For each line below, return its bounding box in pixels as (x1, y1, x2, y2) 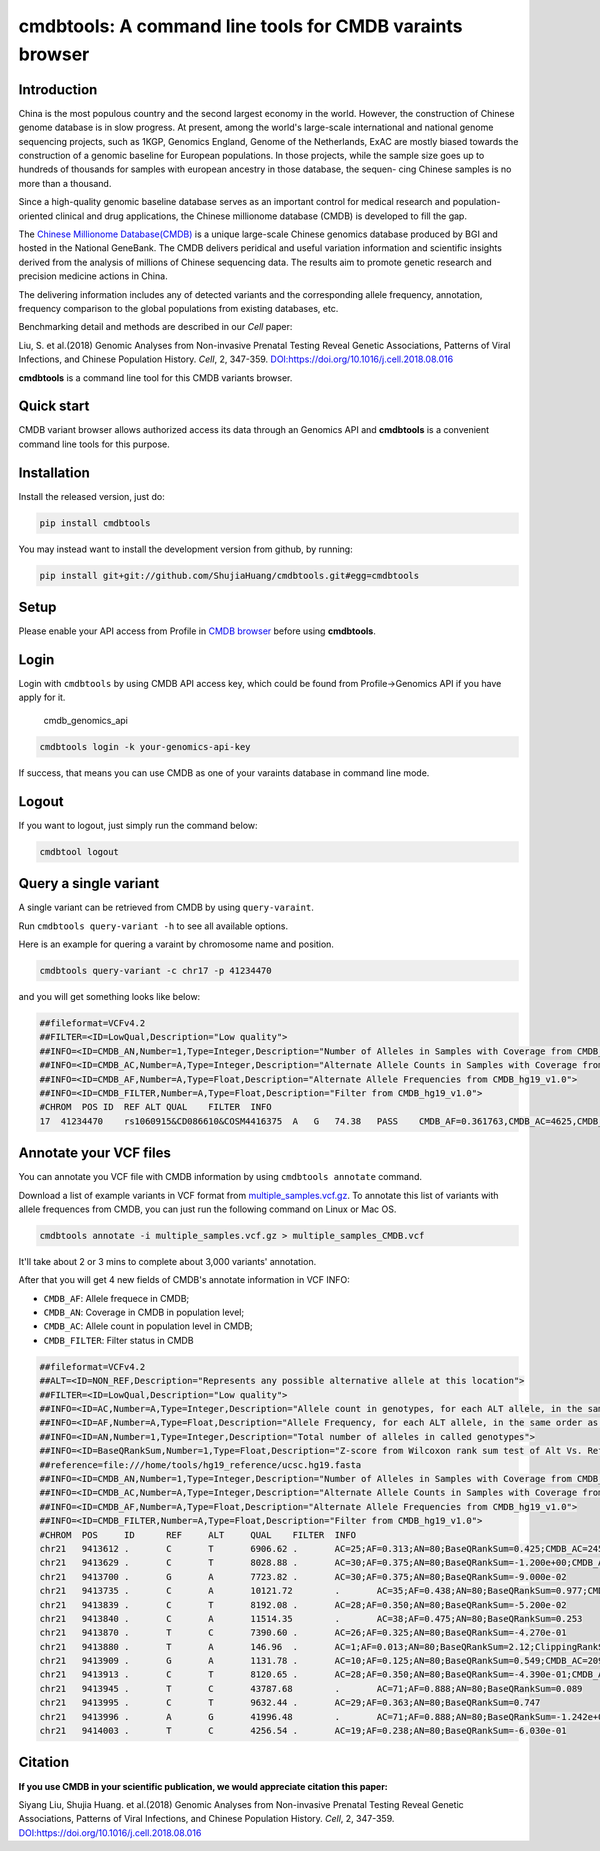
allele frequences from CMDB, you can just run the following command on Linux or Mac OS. (18, 1203, 397, 1215)
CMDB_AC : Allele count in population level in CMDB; (43, 1320, 254, 1332)
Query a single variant (18, 875, 160, 892)
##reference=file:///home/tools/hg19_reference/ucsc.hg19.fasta (39, 1459, 362, 1470)
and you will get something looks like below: (18, 990, 201, 1002)
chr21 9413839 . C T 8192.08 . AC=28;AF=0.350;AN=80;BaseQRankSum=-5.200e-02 (39, 1599, 567, 1610)
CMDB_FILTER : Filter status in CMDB (43, 1334, 194, 1346)
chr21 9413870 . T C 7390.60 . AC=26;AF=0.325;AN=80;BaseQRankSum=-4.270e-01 (39, 1627, 567, 1639)
